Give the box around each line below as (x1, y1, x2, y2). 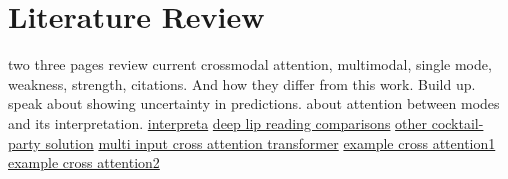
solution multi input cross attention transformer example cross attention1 (45, 132, 496, 153)
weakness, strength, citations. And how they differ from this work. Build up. (8, 73, 476, 94)
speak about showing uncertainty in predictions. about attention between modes (8, 93, 500, 114)
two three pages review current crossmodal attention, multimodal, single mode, (8, 54, 492, 75)
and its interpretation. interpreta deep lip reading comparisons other (8, 112, 428, 133)
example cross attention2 (8, 152, 160, 173)
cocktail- (431, 112, 484, 133)
